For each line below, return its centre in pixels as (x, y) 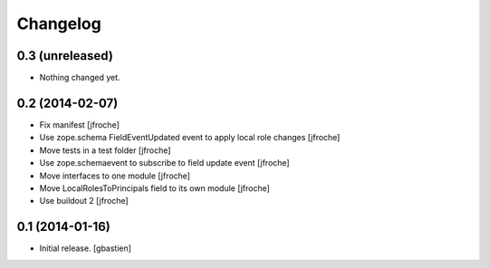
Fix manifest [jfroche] (79, 124)
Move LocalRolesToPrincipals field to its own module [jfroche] (155, 188)
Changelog (59, 24)
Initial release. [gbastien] (85, 248)
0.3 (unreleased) (65, 56)
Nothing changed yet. (80, 78)
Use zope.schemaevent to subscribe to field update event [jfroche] (164, 163)
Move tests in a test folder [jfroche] (105, 150)
